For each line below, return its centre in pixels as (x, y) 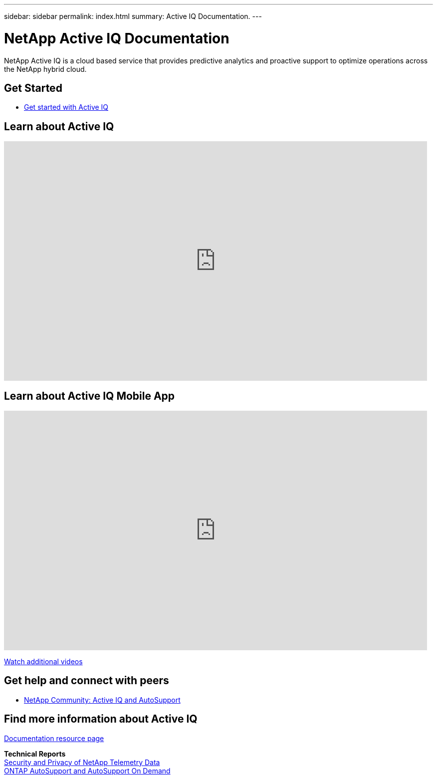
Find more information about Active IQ (101, 719)
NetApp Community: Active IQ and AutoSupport (102, 700)
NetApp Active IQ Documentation (117, 38)
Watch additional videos (43, 662)
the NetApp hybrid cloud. (45, 69)
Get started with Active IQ (66, 107)
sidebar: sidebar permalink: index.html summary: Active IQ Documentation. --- (133, 16)
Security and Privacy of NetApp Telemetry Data (82, 762)
